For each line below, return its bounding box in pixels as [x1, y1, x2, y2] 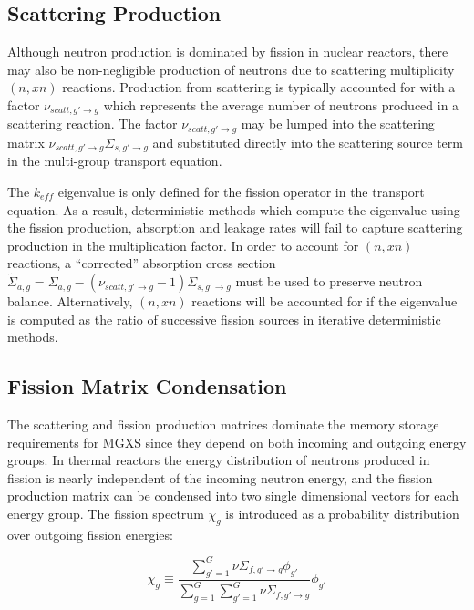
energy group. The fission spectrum [7, 504, 204, 523]
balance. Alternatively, [7, 292, 133, 311]
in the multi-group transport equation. [7, 151, 222, 171]
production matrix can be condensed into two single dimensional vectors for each [7, 486, 459, 505]
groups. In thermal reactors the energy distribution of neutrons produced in [7, 450, 430, 470]
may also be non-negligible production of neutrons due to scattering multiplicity [7, 59, 455, 78]
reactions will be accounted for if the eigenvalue [191, 292, 458, 311]
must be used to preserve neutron [235, 272, 423, 291]
